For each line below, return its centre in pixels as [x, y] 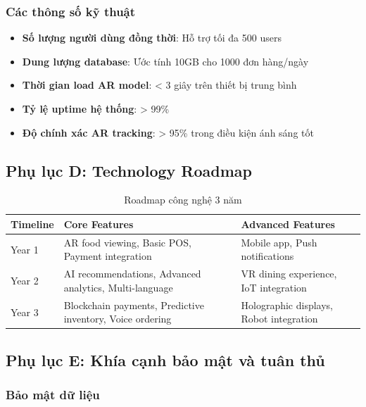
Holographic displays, [287, 305]
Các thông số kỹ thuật [71, 11]
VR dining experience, [289, 274]
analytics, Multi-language [118, 287]
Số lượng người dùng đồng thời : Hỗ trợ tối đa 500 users [152, 38]
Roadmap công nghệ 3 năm [183, 200]
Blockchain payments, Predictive [134, 305]
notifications [267, 256]
